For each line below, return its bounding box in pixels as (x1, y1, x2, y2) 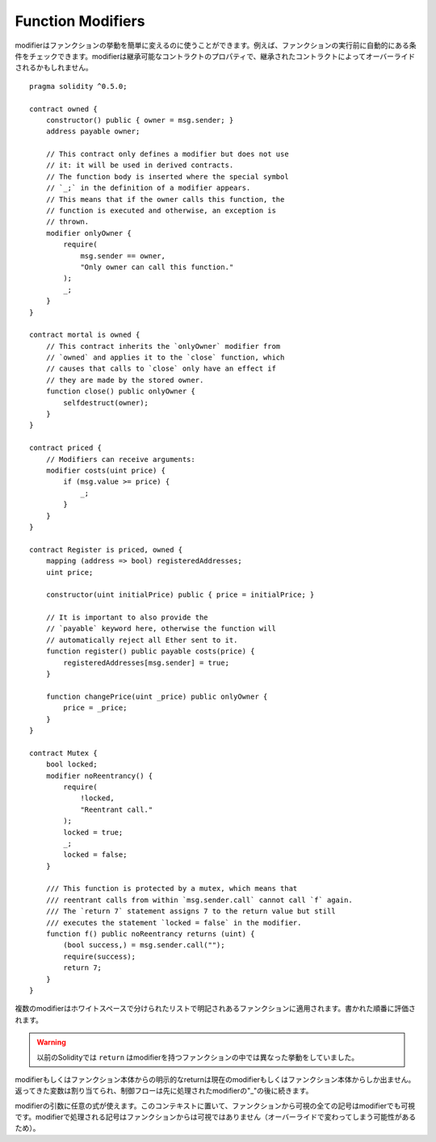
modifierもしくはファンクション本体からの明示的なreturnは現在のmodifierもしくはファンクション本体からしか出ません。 (15, 1074, 416, 1084)
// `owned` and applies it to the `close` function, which (45, 353, 285, 363)
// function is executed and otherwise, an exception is (45, 206, 276, 216)
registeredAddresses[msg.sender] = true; (63, 658, 230, 667)
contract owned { (29, 104, 98, 113)
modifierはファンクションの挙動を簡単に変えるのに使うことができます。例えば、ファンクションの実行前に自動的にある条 (15, 40, 417, 50)
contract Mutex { (29, 748, 98, 758)
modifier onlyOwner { (45, 229, 132, 237)
